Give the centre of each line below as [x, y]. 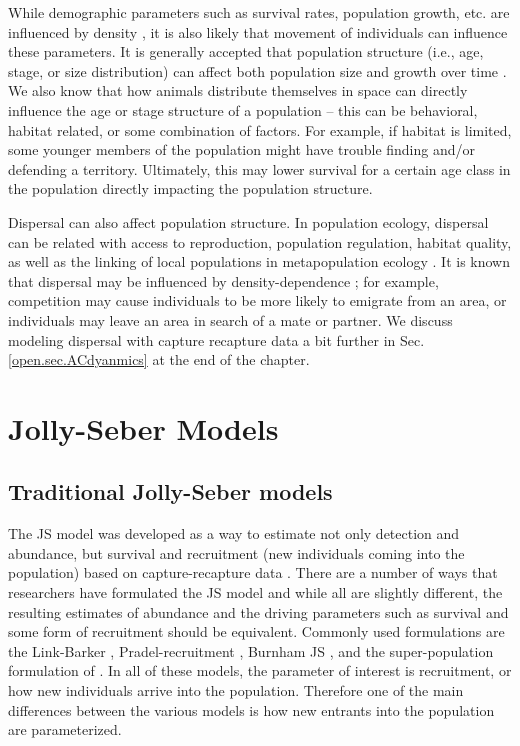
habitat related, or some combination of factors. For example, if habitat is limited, [260, 129]
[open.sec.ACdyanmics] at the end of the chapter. [159, 359]
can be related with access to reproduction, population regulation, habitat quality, [260, 241]
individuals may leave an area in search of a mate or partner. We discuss [230, 319]
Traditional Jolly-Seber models [170, 491]
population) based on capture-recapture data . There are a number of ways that [253, 572]
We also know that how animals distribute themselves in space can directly [238, 90]
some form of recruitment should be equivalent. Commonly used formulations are [256, 631]
